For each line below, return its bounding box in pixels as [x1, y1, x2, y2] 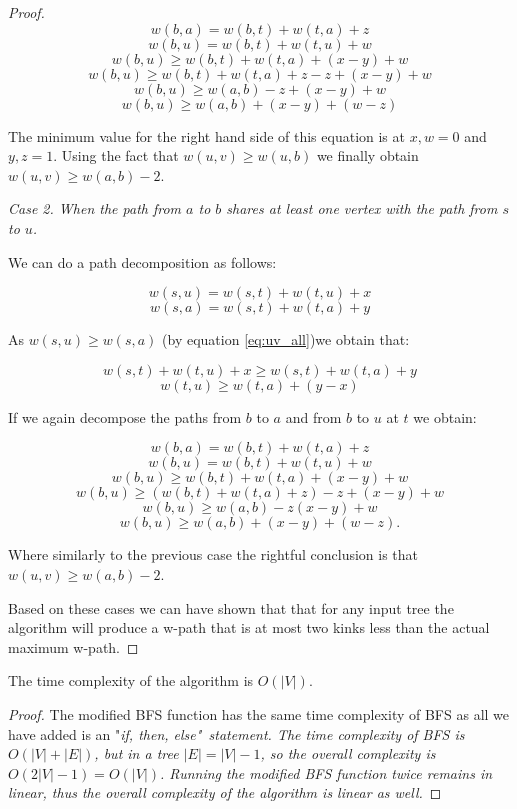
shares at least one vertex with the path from [226, 198, 498, 219]
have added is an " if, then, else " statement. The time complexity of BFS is [8, 723, 465, 744]
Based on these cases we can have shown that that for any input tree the [8, 597, 454, 618]
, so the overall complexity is [260, 743, 436, 764]
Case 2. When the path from [8, 198, 182, 219]
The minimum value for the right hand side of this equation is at [8, 125, 405, 146]
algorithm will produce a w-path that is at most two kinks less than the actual [8, 617, 490, 638]
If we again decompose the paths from [8, 406, 242, 427]
